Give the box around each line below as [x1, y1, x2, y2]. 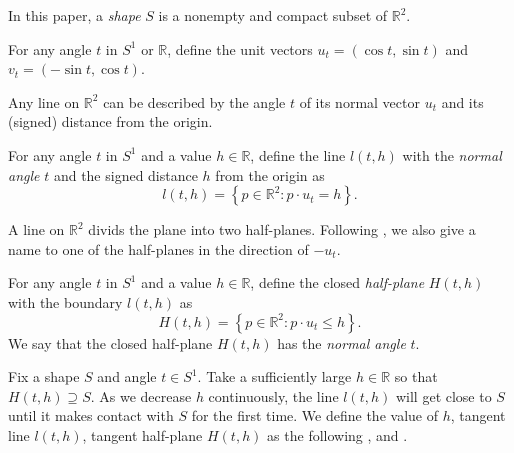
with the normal [402, 144, 502, 165]
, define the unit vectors [167, 38, 313, 59]
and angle [97, 366, 157, 387]
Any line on [8, 91, 80, 112]
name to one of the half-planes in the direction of [8, 238, 309, 259]
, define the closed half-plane [250, 272, 425, 293]
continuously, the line [208, 385, 339, 406]
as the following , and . [267, 424, 408, 445]
